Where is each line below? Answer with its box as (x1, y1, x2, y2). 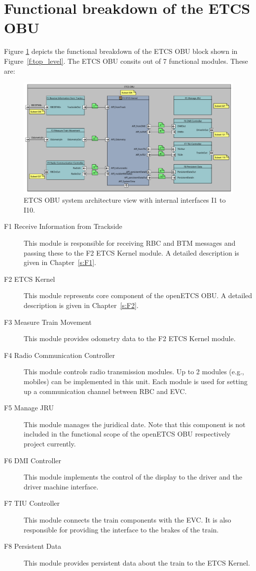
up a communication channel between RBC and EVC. (24, 386, 187, 396)
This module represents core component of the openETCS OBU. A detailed (24, 290, 253, 301)
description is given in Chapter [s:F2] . (24, 300, 139, 310)
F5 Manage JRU (4, 402, 54, 413)
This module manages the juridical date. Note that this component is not (24, 419, 246, 429)
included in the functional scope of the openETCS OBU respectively (24, 429, 231, 439)
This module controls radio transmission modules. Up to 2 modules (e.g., (24, 366, 244, 377)
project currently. (24, 438, 76, 448)
